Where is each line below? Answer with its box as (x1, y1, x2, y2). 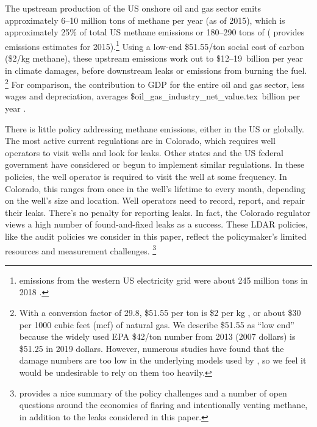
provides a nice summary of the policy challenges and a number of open (19, 386, 287, 399)
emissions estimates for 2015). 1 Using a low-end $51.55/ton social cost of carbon (5, 38, 305, 52)
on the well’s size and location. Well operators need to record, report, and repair (5, 194, 305, 207)
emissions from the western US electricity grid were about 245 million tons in (19, 273, 308, 286)
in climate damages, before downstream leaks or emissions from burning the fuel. (5, 63, 307, 76)
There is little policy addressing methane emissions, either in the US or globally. (5, 122, 305, 135)
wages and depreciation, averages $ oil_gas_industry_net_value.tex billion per (5, 90, 301, 102)
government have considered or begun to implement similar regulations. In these (5, 158, 305, 171)
